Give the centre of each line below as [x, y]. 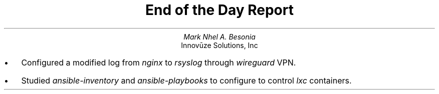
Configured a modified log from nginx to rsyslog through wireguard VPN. [159, 62]
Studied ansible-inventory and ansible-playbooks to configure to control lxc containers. [186, 80]
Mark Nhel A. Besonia [220, 36]
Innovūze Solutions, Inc [220, 45]
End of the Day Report [220, 10]
